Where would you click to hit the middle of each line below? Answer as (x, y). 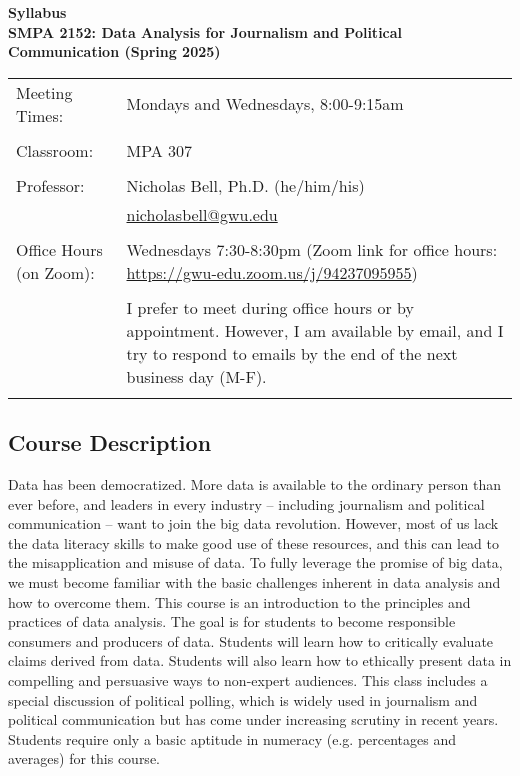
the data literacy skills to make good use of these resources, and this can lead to (253, 542)
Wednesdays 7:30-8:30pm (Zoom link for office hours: (312, 249)
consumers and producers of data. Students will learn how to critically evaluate (251, 640)
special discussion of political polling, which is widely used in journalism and (243, 699)
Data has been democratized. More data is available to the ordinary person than (254, 483)
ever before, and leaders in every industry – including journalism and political (246, 503)
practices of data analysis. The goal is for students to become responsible (232, 621)
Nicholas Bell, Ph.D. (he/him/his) (245, 185)
